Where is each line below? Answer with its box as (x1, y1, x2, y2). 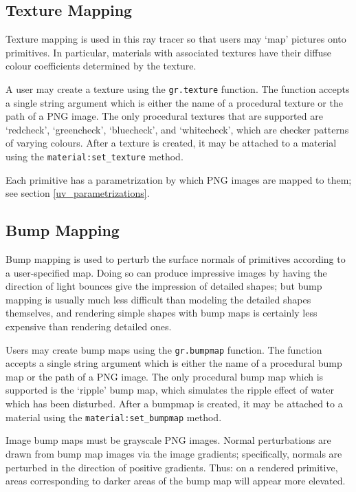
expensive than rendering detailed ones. (5, 319, 172, 334)
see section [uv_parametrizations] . (5, 186, 150, 200)
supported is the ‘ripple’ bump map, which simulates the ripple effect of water (5, 383, 335, 397)
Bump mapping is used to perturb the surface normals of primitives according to (5, 252, 346, 266)
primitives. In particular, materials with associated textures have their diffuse (5, 45, 331, 59)
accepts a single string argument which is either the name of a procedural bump (5, 356, 342, 370)
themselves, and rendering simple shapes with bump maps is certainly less (5, 306, 318, 320)
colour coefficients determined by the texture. (5, 58, 197, 73)
